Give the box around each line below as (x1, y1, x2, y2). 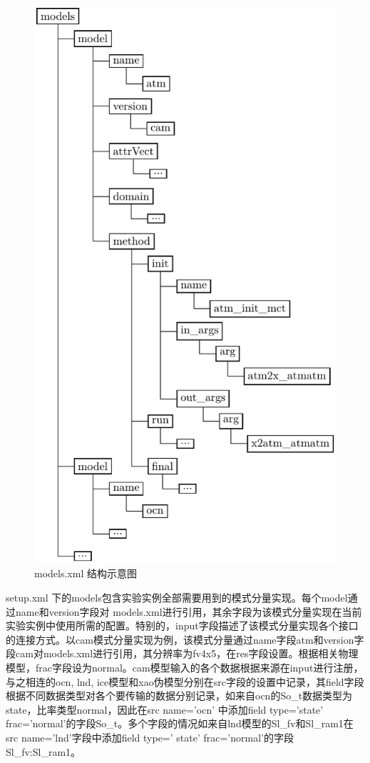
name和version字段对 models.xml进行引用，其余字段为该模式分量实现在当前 (15, 604, 362, 619)
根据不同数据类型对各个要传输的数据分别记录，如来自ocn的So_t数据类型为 (6, 688, 353, 703)
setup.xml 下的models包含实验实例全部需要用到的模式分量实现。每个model (6, 590, 348, 605)
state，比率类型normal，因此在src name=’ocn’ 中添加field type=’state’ (6, 702, 324, 717)
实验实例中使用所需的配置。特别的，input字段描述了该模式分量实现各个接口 (6, 618, 359, 633)
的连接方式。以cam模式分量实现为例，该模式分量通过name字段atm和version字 (6, 632, 364, 647)
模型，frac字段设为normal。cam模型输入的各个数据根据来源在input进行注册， (6, 660, 364, 675)
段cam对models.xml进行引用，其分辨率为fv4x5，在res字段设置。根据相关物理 (6, 646, 359, 661)
